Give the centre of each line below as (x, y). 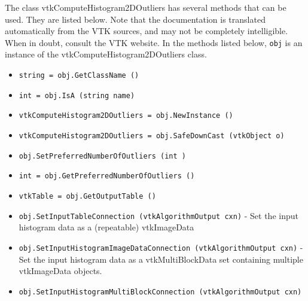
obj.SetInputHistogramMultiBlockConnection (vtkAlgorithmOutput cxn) (160, 292)
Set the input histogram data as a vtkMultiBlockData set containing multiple (161, 259)
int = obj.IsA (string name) (77, 95)
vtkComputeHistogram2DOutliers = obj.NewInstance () (126, 116)
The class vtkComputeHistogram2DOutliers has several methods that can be (146, 7)
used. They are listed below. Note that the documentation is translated (135, 19)
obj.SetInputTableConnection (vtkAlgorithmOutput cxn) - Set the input (158, 215)
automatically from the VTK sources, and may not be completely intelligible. (147, 31)
